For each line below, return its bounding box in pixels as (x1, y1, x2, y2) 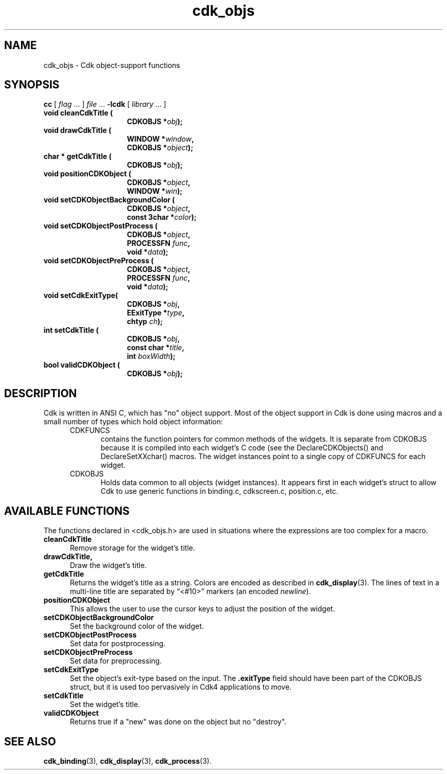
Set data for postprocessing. (70, 639, 166, 648)
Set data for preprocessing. (70, 656, 162, 666)
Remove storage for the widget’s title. (70, 543, 195, 553)
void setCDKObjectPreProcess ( (43, 256, 154, 265)
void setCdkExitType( (43, 291, 118, 300)
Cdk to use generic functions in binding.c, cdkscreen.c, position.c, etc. (101, 487, 338, 496)
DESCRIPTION (4, 386, 77, 400)
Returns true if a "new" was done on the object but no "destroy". (70, 717, 287, 726)
